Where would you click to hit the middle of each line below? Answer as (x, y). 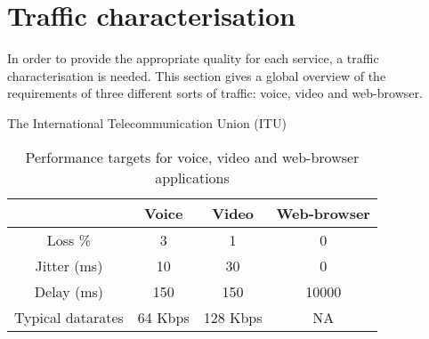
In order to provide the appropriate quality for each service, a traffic (193, 58)
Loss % (69, 239)
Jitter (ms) (69, 265)
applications (192, 177)
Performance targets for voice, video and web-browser (192, 157)
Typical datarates (69, 317)
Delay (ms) (69, 291)
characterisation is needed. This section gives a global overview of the (197, 75)
